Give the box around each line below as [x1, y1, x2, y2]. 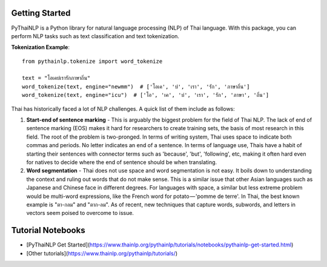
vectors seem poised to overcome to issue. [26, 209, 134, 217]
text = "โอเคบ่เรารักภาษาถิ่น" [22, 74, 91, 82]
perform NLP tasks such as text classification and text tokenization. [11, 32, 180, 39]
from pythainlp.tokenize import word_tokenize [22, 58, 163, 65]
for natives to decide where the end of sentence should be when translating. [26, 158, 217, 166]
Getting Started [11, 8, 71, 18]
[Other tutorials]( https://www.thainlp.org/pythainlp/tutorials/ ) [26, 249, 178, 257]
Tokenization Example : [11, 44, 70, 51]
